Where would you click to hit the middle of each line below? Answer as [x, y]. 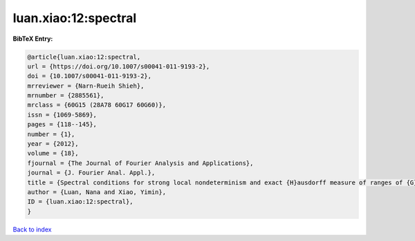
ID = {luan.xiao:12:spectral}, [81, 202]
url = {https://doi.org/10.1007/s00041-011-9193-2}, [119, 66]
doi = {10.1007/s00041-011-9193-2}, [90, 76]
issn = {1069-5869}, [62, 115]
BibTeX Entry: [33, 39]
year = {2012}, [53, 144]
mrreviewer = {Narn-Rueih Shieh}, [86, 86]
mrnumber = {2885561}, [66, 96]
